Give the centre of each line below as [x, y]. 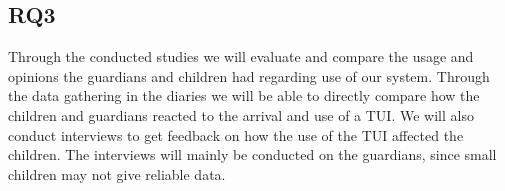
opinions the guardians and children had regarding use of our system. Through [249, 75]
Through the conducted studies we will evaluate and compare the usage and [241, 56]
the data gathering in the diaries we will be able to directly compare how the [244, 95]
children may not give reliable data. [117, 173]
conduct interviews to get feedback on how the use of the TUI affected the [236, 134]
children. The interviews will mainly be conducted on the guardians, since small [252, 154]
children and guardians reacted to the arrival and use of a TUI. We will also [241, 114]
